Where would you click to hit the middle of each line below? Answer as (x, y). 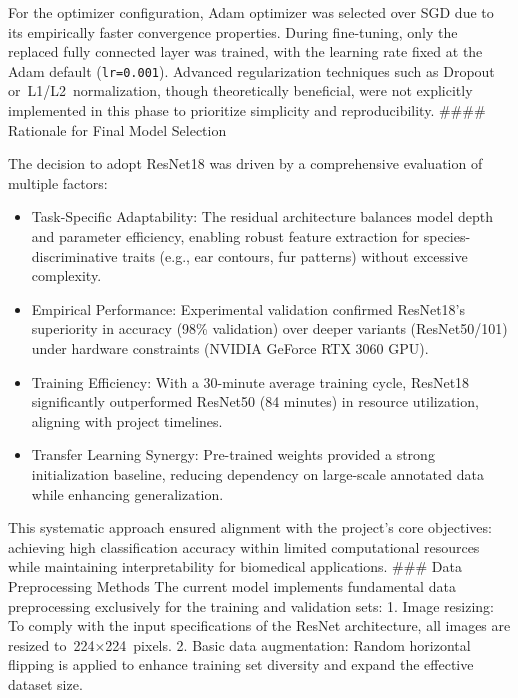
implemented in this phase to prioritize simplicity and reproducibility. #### (247, 110)
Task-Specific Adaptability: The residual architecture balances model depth (262, 216)
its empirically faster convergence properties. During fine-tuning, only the (233, 31)
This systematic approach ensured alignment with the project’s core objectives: (250, 527)
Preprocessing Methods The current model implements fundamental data (232, 585)
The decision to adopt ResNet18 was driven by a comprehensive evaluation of (245, 163)
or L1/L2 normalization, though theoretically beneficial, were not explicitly (240, 90)
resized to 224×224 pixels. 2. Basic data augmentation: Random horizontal (239, 644)
